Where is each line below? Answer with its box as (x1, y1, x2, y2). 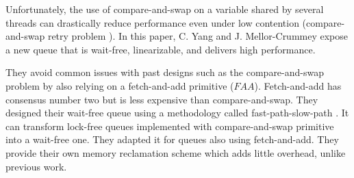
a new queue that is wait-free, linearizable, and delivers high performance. (5, 42, 316, 56)
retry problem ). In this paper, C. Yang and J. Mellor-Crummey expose (47, 29, 349, 43)
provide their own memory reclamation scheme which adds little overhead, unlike (5, 145, 346, 160)
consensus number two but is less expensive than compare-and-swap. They (5, 92, 318, 106)
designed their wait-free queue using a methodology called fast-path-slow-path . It (5, 105, 349, 120)
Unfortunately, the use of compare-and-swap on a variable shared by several (5, 2, 324, 16)
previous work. (5, 159, 67, 173)
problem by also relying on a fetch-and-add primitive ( (5, 78, 234, 92)
